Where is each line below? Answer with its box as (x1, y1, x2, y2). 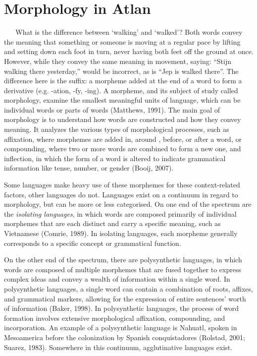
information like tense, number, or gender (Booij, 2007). (4, 163, 174, 173)
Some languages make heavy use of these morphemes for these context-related (4, 179, 240, 190)
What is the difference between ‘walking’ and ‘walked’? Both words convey (15, 27, 243, 37)
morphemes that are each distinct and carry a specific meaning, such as (4, 218, 221, 229)
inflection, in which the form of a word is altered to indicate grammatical (4, 153, 226, 163)
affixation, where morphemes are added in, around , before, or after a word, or (4, 133, 242, 144)
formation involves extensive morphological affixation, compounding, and (4, 312, 225, 323)
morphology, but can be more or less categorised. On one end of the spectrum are (4, 199, 252, 209)
